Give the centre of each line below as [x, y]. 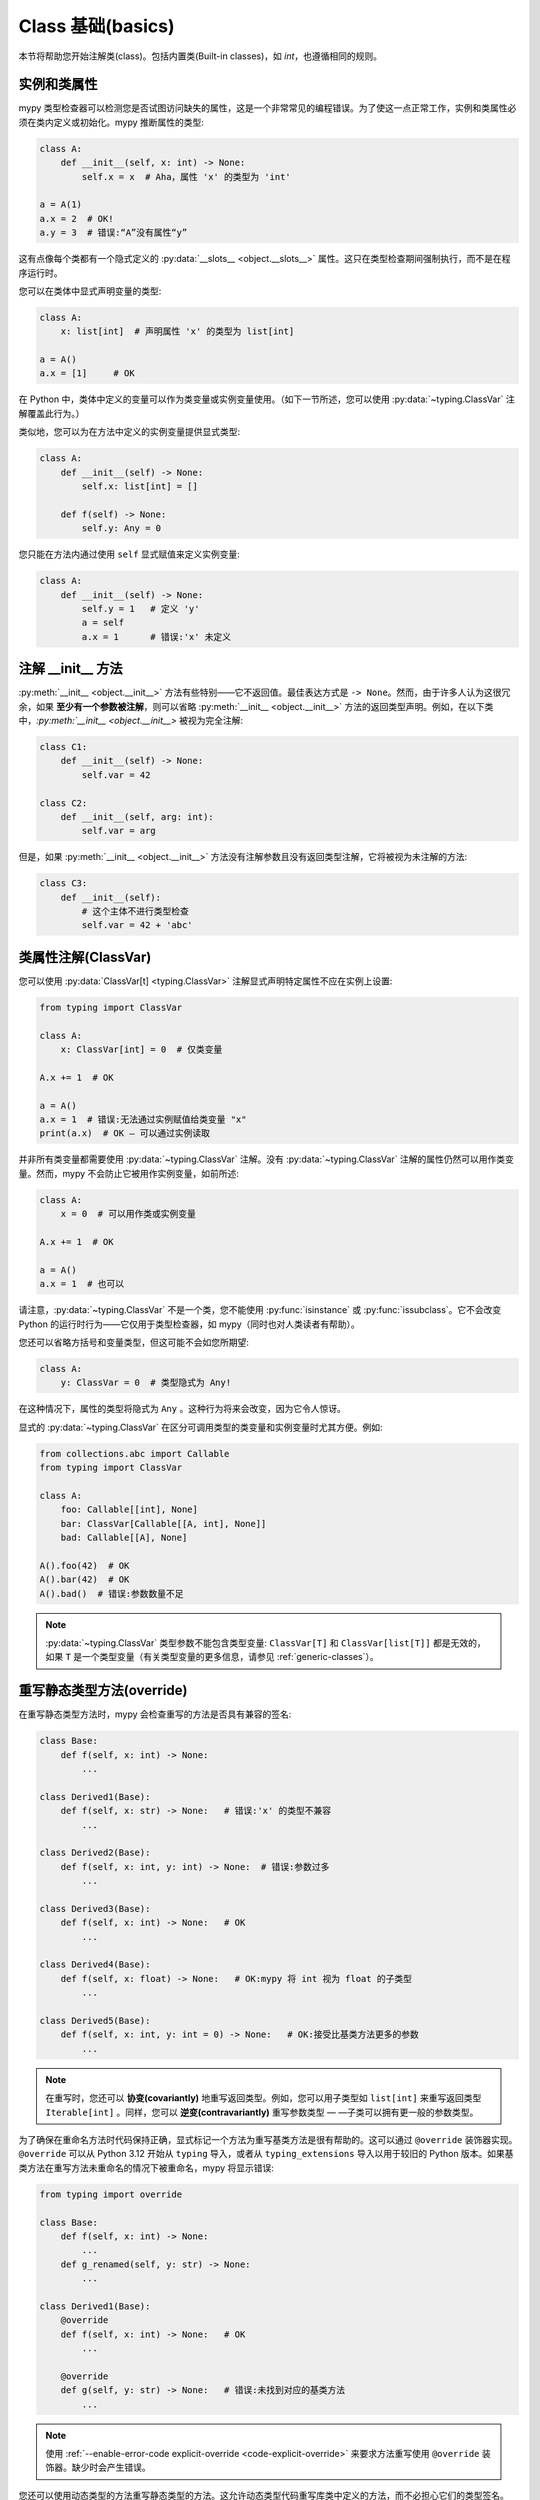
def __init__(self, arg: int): [137, 816]
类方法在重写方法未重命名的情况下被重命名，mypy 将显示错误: [146, 2167]
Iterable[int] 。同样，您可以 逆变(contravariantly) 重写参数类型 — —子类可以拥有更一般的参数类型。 [262, 2112]
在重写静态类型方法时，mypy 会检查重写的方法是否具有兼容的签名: [155, 1714]
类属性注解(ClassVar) [85, 956]
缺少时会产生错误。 [111, 2467]
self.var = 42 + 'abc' [137, 925]
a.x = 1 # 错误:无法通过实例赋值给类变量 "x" [143, 1119]
